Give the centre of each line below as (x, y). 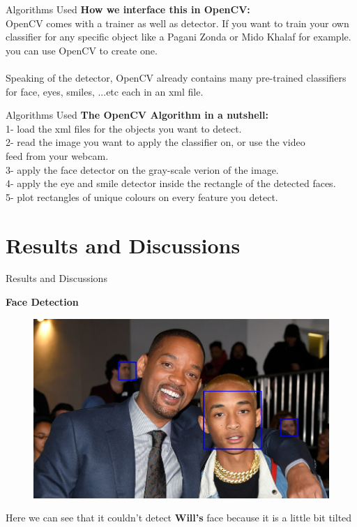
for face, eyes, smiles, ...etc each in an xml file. (105, 91)
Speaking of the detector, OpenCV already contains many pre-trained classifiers (176, 77)
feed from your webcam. (57, 155)
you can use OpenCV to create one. (82, 50)
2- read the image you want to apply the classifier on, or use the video (155, 142)
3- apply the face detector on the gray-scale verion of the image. (142, 169)
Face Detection (42, 302)
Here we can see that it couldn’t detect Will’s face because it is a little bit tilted (179, 518)
